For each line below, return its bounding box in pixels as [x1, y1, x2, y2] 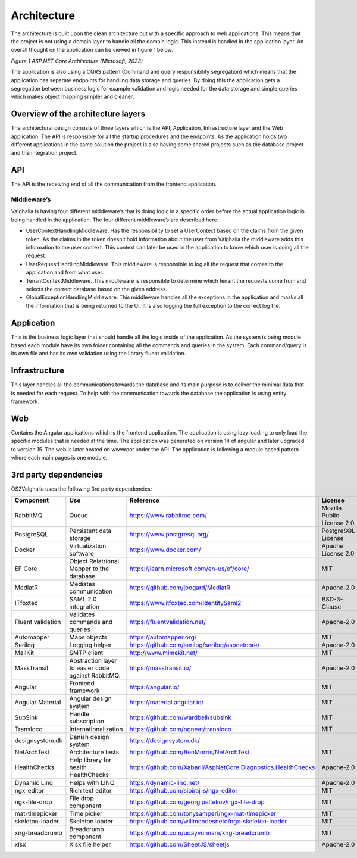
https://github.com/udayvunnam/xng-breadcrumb [129, 829, 270, 837]
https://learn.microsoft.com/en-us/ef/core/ [129, 564, 249, 573]
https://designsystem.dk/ [129, 737, 200, 745]
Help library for [69, 756, 112, 765]
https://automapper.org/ [129, 633, 197, 641]
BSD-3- [321, 595, 343, 604]
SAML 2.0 [69, 595, 97, 604]
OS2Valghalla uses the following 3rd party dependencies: [11, 485, 152, 492]
